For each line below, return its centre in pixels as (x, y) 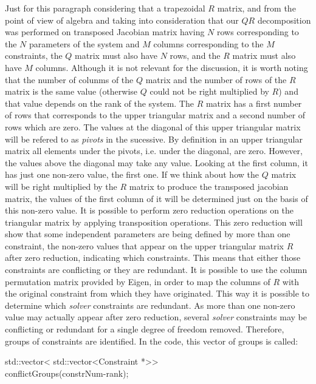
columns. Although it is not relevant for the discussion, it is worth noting (172, 67)
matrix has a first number (254, 103)
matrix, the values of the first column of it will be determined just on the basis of (156, 198)
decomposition (284, 20)
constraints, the (34, 56)
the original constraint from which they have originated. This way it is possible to (157, 293)
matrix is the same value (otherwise (71, 91)
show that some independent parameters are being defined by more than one (148, 234)
